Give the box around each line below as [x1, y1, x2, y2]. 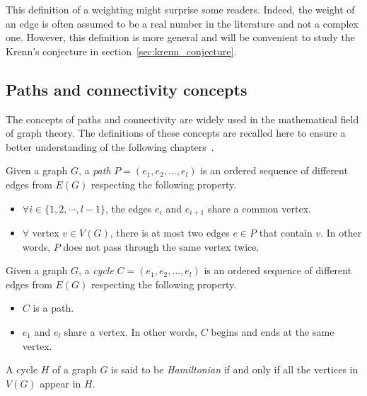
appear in [40, 375, 81, 390]
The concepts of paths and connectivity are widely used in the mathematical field [6, 111, 359, 126]
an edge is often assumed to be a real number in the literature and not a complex [6, 16, 359, 30]
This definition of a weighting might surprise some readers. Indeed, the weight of [6, 2, 355, 16]
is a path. [33, 300, 74, 315]
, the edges [105, 200, 152, 215]
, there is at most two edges [110, 225, 230, 239]
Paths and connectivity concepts [6, 78, 247, 100]
